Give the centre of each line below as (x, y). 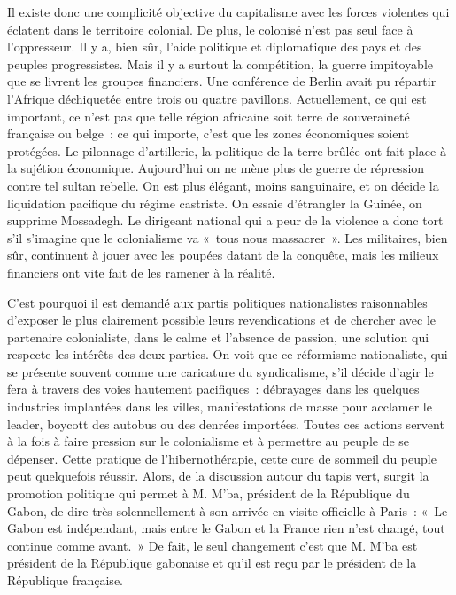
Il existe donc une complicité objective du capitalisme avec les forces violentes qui (228, 12)
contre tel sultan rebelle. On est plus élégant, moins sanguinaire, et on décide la (223, 185)
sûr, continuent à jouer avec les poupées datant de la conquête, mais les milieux (223, 255)
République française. (65, 580)
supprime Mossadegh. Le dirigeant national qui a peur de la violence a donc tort (225, 220)
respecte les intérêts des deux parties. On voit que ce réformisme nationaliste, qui (228, 354)
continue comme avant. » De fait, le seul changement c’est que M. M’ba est (213, 545)
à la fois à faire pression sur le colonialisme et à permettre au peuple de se (209, 441)
